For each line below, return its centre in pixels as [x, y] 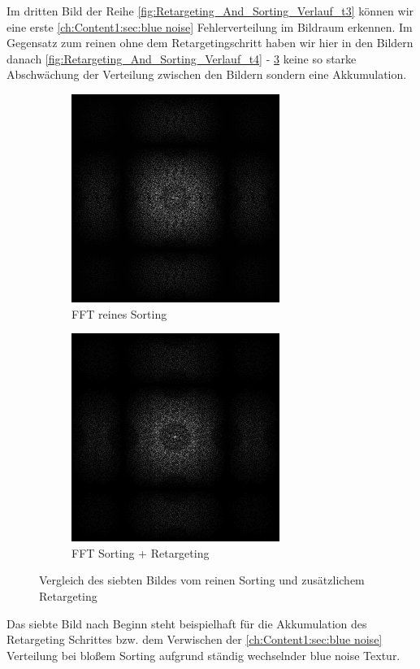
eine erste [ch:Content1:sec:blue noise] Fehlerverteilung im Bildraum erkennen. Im [210, 26]
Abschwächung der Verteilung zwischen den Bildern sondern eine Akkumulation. [207, 74]
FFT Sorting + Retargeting [141, 552]
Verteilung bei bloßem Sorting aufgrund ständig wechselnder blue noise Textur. [204, 655]
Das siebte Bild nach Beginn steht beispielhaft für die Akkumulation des [187, 623]
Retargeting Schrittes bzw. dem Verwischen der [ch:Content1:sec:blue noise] [195, 639]
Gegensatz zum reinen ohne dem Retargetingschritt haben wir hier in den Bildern [210, 43]
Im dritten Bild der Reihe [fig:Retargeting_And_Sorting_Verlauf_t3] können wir [210, 11]
